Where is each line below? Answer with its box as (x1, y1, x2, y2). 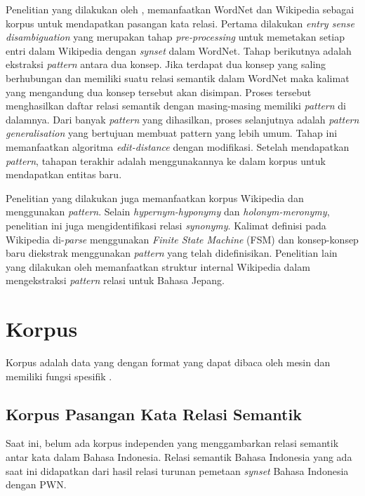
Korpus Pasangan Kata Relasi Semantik (6, 403, 302, 424)
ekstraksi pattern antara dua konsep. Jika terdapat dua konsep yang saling (6, 57, 326, 72)
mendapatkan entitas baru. (6, 167, 122, 182)
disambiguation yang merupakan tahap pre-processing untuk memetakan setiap (6, 29, 345, 44)
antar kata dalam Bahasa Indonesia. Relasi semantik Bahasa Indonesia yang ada (6, 449, 352, 464)
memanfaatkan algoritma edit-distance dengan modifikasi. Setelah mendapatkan (6, 139, 350, 154)
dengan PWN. (6, 477, 67, 492)
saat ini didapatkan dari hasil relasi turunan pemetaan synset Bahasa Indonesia (6, 463, 349, 478)
